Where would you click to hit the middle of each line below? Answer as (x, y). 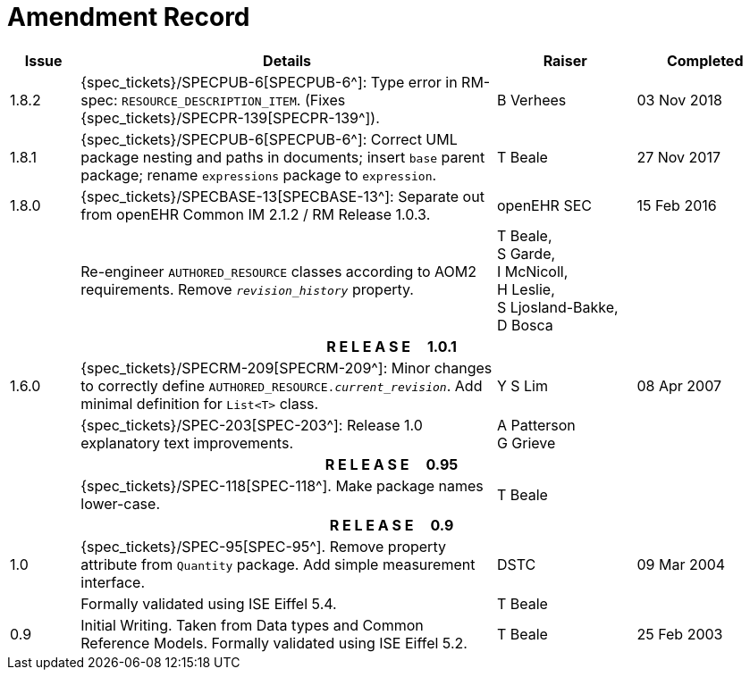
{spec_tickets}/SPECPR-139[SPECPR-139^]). (230, 117)
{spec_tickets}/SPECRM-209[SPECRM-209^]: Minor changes (287, 368)
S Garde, (526, 253)
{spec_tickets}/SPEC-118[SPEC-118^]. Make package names (282, 485)
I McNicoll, (532, 271)
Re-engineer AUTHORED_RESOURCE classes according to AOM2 (279, 271)
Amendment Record (129, 17)
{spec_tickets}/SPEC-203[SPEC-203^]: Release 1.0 (252, 425)
